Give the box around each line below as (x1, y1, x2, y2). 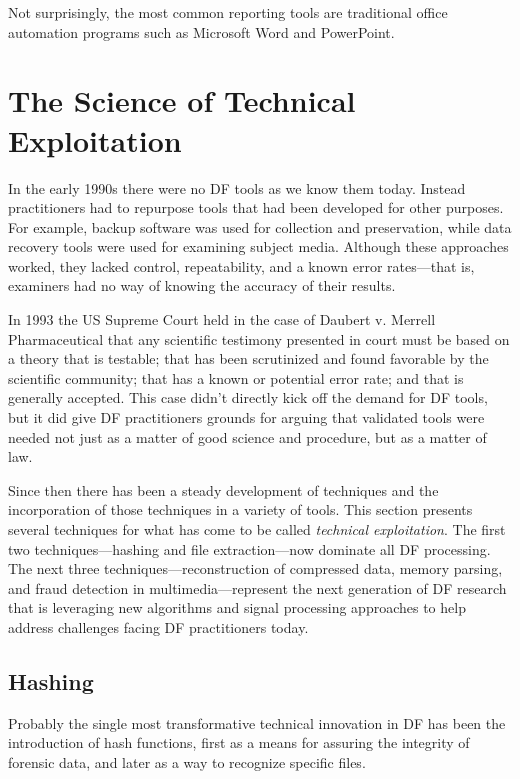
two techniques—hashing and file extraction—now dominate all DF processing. (8, 538, 491, 559)
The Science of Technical (8, 80, 356, 121)
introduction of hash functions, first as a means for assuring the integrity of (8, 732, 470, 753)
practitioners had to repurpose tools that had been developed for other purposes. (8, 197, 504, 218)
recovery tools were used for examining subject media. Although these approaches (8, 236, 509, 257)
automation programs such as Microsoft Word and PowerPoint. (8, 21, 395, 42)
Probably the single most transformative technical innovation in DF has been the (8, 712, 506, 733)
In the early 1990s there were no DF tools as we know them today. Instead (8, 177, 466, 198)
